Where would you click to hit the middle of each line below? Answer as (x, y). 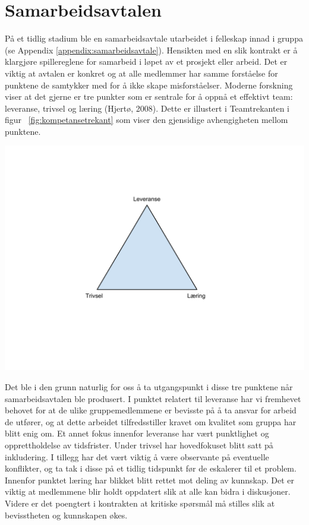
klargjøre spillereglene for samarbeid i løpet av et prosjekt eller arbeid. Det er (146, 61)
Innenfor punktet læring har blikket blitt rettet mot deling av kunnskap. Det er (150, 480)
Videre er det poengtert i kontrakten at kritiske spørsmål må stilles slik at (140, 503)
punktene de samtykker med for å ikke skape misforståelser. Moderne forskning (149, 85)
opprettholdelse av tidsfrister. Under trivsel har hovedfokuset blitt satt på (139, 445)
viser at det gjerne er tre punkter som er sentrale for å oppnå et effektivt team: (149, 97)
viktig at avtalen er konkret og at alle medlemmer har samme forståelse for (141, 73)
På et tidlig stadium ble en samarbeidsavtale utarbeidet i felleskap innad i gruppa (154, 38)
